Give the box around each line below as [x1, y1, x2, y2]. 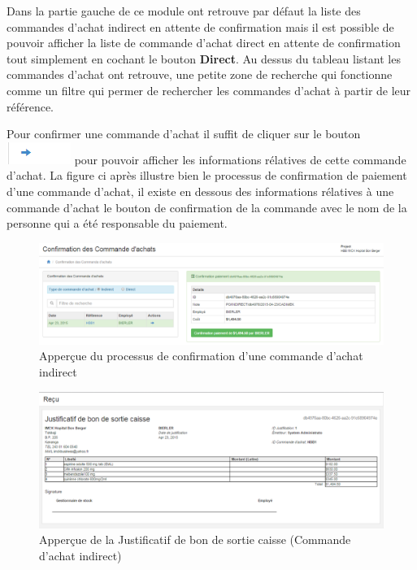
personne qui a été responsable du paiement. [7, 215, 228, 232]
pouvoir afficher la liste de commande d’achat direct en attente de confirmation [7, 34, 401, 51]
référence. [7, 98, 54, 115]
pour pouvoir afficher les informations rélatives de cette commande [74, 150, 406, 168]
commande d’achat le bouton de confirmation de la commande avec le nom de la [7, 198, 407, 215]
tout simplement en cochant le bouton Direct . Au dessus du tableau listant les [7, 50, 401, 67]
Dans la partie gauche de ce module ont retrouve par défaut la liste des [7, 2, 361, 19]
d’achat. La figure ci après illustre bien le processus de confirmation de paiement [7, 167, 407, 184]
